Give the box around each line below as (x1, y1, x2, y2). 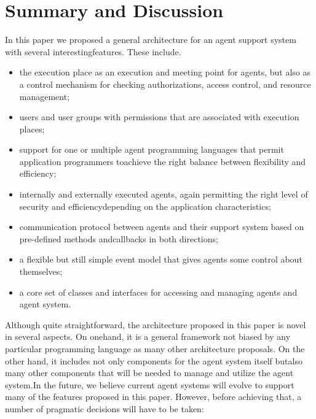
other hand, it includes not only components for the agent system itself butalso (5, 354, 302, 367)
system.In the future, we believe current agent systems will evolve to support (5, 378, 294, 391)
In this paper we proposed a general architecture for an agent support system (5, 33, 296, 46)
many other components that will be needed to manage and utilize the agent (5, 366, 294, 379)
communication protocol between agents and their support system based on (19, 220, 304, 233)
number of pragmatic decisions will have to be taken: (5, 402, 204, 415)
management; (19, 90, 70, 102)
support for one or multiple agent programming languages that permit (19, 143, 284, 156)
